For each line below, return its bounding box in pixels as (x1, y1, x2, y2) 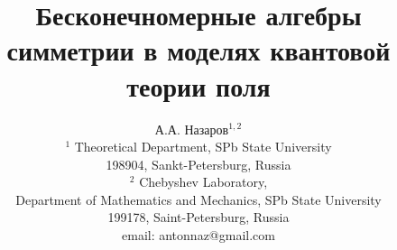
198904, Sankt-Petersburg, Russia (106, 154, 291, 173)
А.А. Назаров (154, 119, 229, 138)
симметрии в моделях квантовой (6, 32, 391, 69)
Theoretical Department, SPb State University (74, 137, 332, 156)
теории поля (126, 67, 271, 104)
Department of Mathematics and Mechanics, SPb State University (15, 190, 382, 208)
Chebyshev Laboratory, (139, 172, 268, 191)
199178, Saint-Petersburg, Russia (107, 208, 290, 227)
